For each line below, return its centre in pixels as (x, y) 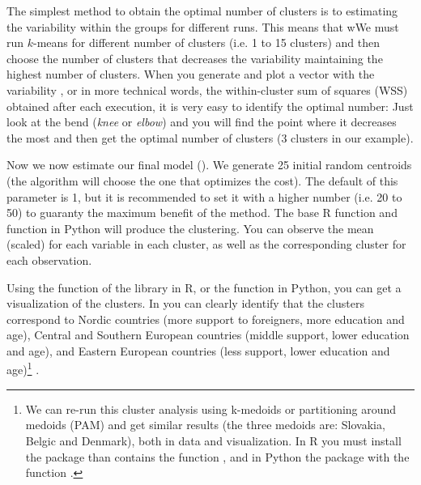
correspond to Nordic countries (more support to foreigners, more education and (206, 319)
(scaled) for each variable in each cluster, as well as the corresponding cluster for (206, 244)
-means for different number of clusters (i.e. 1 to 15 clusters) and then (206, 43)
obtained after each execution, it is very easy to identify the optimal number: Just (210, 106)
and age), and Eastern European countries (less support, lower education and (198, 350)
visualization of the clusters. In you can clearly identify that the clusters (185, 303)
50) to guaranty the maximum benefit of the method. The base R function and (202, 213)
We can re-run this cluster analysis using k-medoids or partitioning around (211, 408)
